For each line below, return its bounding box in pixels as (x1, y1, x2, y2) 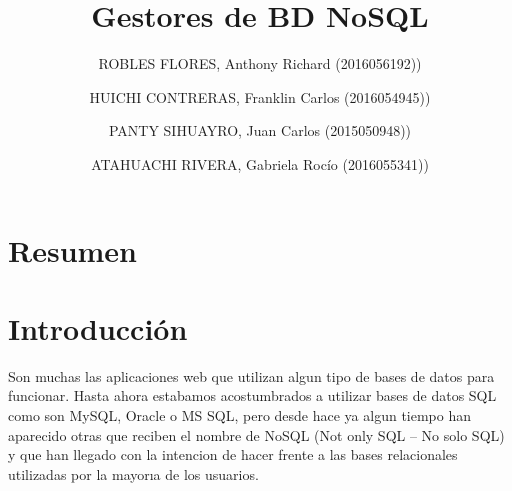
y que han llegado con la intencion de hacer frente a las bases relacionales (8, 444, 458, 465)
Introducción (8, 307, 188, 348)
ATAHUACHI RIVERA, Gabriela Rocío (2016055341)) (91, 153, 429, 174)
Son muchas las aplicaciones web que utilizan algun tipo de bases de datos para (8, 365, 495, 386)
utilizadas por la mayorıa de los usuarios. (8, 463, 259, 484)
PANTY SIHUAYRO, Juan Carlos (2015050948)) (108, 120, 412, 141)
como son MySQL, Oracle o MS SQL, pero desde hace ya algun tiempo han (8, 405, 472, 425)
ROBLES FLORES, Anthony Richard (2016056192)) (98, 53, 422, 74)
